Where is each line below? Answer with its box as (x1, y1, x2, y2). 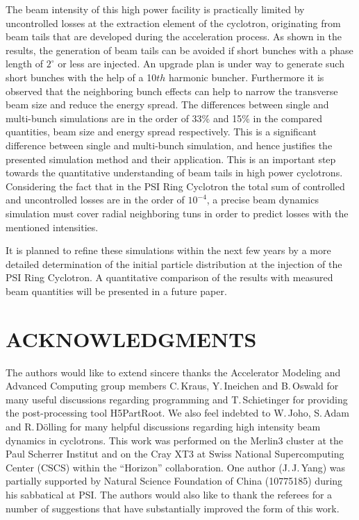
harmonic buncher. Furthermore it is (169, 69, 324, 84)
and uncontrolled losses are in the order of (6, 192, 185, 207)
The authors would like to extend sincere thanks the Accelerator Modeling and (6, 364, 341, 379)
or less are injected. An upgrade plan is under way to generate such (58, 56, 344, 71)
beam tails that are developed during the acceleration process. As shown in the (6, 29, 342, 44)
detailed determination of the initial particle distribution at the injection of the (6, 256, 342, 271)
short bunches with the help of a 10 (6, 69, 157, 84)
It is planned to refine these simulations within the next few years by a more (6, 243, 331, 258)
